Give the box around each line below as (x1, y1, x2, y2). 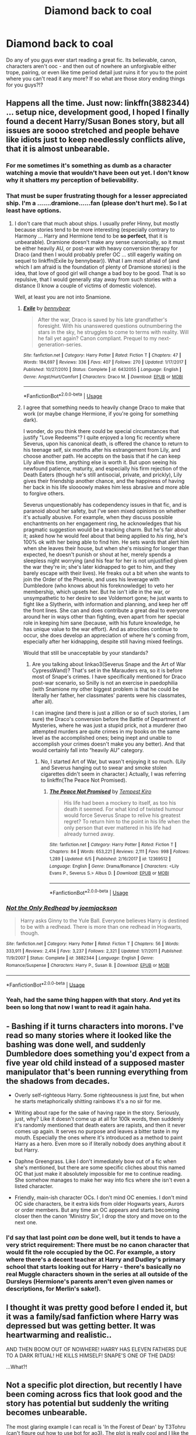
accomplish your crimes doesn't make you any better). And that (32, 740, 185, 747)
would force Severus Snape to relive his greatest (64, 812, 181, 819)
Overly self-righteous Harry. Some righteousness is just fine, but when (14, 1091, 184, 1098)
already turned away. (64, 830, 115, 837)
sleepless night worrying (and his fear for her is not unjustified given (23, 557, 188, 564)
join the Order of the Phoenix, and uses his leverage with (23, 575, 160, 583)
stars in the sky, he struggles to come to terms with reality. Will (37, 328, 189, 335)
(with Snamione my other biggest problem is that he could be (32, 685, 179, 692)
